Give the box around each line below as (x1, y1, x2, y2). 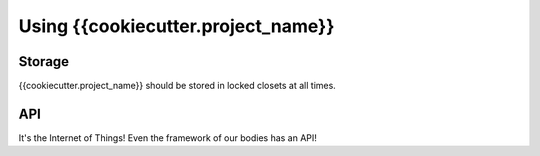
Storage (18, 53, 70, 70)
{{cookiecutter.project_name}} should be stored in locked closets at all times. (18, 80, 337, 92)
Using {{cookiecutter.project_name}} (18, 15, 335, 37)
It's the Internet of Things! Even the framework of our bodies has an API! (18, 131, 317, 144)
